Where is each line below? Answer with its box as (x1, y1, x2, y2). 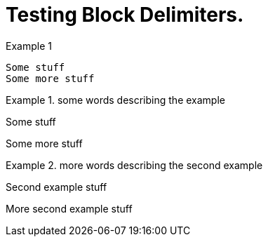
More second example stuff (6, 202, 133, 215)
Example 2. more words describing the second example (6, 159, 263, 171)
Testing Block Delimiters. (6, 3, 244, 27)
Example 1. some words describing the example (6, 93, 225, 106)
